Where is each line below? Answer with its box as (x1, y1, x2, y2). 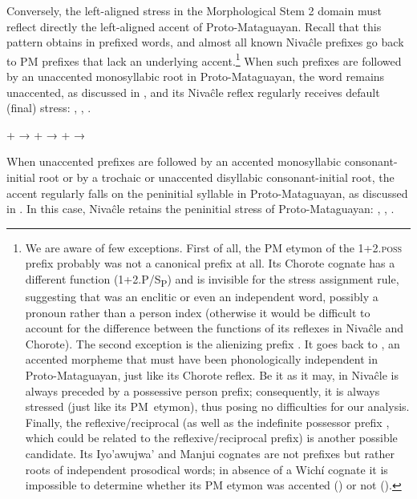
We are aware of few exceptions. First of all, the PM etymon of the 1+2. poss (25, 239, 403, 256)
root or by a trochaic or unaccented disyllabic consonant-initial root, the (38, 169, 395, 185)
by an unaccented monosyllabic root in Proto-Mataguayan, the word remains (6, 68, 385, 85)
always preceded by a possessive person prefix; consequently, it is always (25, 382, 380, 399)
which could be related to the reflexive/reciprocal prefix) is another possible (25, 429, 398, 446)
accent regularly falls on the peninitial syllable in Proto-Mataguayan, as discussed (6, 184, 408, 201)
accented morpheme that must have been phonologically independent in (25, 351, 378, 368)
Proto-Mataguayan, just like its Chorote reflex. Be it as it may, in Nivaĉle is (25, 367, 399, 384)
